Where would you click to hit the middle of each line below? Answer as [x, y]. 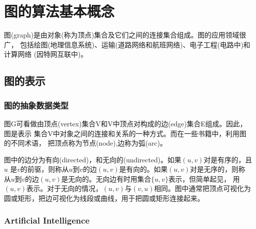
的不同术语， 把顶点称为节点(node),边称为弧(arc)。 [86, 143]
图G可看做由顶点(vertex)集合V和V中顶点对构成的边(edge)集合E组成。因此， [126, 123]
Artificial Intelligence [47, 220]
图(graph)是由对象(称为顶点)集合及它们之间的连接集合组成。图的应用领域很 [125, 35]
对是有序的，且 [228, 159]
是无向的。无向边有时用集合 [106, 178]
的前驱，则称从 [45, 169]
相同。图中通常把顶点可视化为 [202, 188]
